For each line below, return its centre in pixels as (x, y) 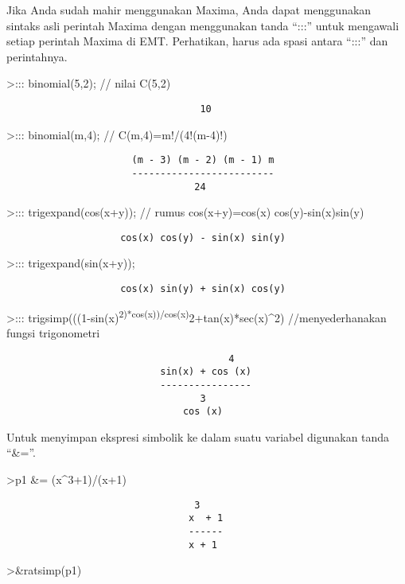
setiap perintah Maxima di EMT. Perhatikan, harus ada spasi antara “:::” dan (197, 41)
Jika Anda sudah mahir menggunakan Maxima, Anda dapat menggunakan (189, 10)
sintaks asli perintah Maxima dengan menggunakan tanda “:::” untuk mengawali (203, 25)
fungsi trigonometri (53, 332)
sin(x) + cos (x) (206, 372)
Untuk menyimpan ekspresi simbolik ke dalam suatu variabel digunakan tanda (198, 436)
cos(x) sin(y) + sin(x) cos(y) (203, 289)
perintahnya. (37, 56)
